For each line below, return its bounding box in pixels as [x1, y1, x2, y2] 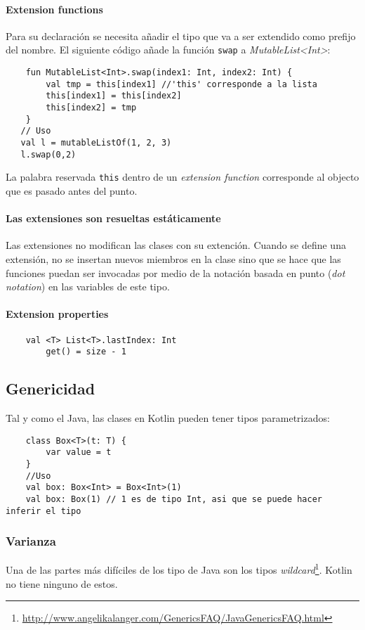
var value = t [46, 447, 112, 458]
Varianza [6, 532, 56, 550]
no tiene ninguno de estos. [6, 576, 118, 591]
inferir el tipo [6, 506, 81, 516]
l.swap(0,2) [20, 149, 77, 160]
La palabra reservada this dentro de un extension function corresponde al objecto [6, 169, 359, 184]
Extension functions [6, 1, 103, 16]
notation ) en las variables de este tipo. [6, 279, 170, 294]
